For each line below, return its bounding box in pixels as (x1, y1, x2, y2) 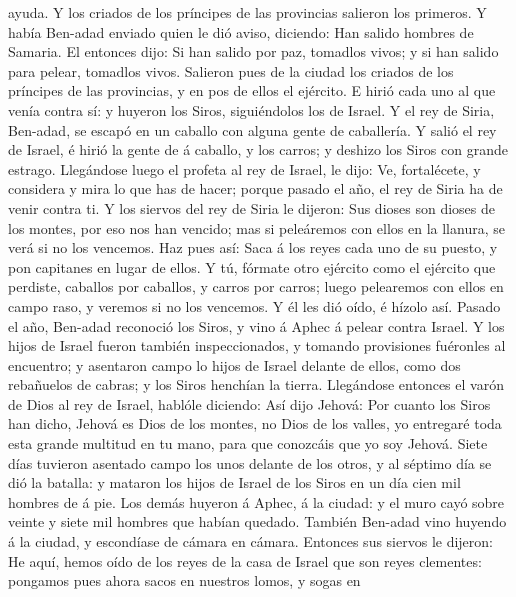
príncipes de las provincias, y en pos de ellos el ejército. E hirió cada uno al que (8, 80, 496, 101)
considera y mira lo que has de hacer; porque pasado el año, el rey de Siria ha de (8, 178, 503, 199)
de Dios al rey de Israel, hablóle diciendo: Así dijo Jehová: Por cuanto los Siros (8, 393, 491, 414)
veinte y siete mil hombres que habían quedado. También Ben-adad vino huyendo (8, 511, 507, 532)
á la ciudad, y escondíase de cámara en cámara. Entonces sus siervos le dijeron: (8, 531, 493, 552)
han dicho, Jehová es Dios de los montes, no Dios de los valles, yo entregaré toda (8, 413, 502, 434)
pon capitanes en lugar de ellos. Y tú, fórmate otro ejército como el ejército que (8, 256, 496, 277)
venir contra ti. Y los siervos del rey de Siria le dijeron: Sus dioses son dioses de (8, 197, 496, 218)
